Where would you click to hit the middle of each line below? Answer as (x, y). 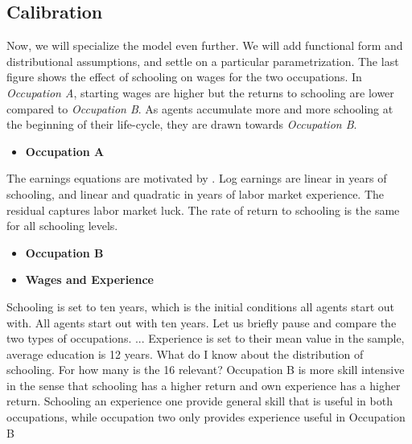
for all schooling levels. (62, 226)
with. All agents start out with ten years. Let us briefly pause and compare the (202, 322)
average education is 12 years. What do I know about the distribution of (185, 354)
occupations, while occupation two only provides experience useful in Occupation (206, 417)
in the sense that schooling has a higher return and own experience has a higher (204, 385)
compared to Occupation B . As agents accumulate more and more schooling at (200, 108)
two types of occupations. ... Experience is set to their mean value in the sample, (206, 338)
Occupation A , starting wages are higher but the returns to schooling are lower (200, 92)
